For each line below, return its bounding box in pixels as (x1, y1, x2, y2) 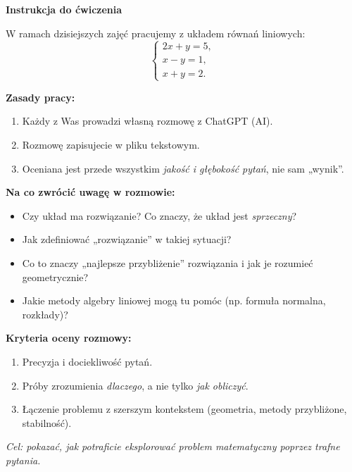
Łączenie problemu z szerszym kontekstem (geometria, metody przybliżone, (22, 402, 347, 416)
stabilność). (22, 415, 72, 430)
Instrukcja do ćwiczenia (6, 2, 122, 16)
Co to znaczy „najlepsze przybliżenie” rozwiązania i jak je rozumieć (22, 255, 313, 270)
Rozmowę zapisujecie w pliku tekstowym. (22, 137, 200, 151)
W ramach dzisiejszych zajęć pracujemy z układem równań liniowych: (6, 25, 306, 40)
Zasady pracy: (6, 89, 75, 104)
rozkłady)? (22, 306, 68, 321)
